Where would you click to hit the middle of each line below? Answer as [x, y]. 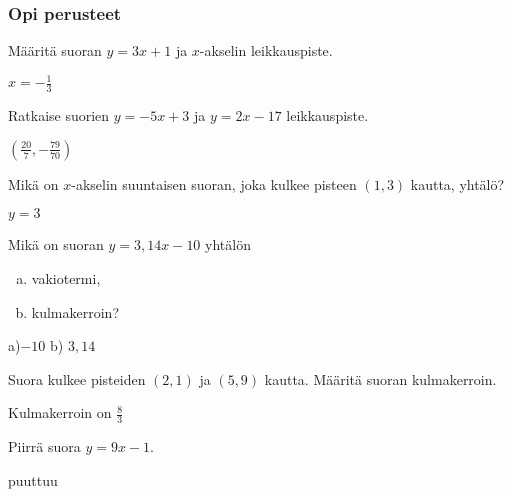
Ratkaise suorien [59, 115]
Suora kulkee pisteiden [77, 378]
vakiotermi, [66, 277]
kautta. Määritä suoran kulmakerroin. [380, 378]
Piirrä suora [44, 446]
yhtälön [228, 244]
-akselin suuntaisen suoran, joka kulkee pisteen [214, 183]
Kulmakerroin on [60, 412]
